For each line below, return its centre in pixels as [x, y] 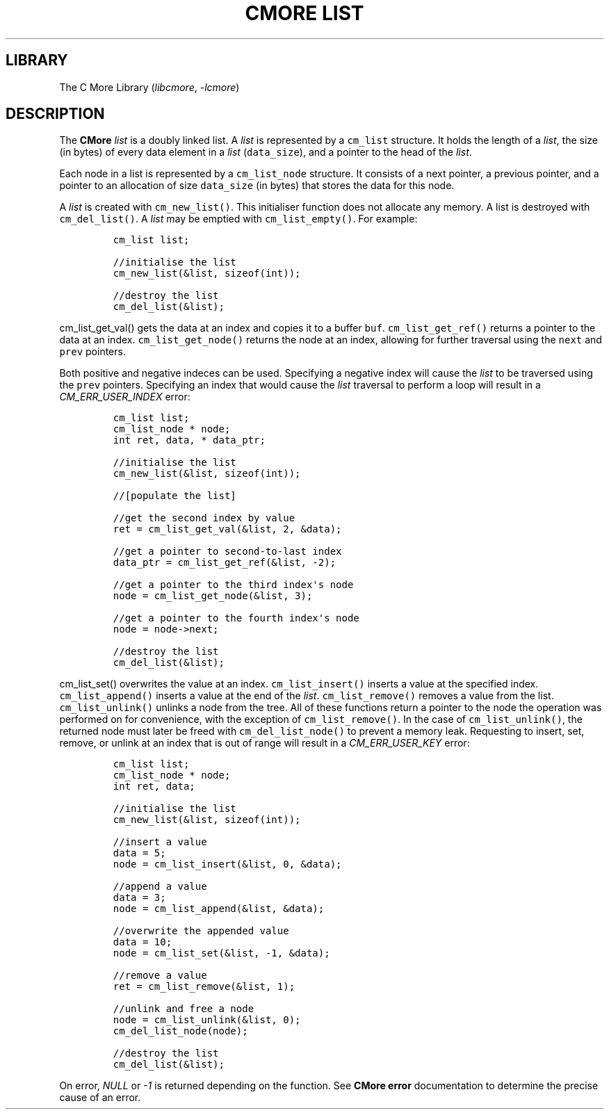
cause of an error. [100, 1098]
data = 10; [143, 942]
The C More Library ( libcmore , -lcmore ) [149, 87]
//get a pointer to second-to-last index [227, 552]
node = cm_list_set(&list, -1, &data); [221, 953]
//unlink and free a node [184, 1009]
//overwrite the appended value [201, 931]
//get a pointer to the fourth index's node [236, 618]
